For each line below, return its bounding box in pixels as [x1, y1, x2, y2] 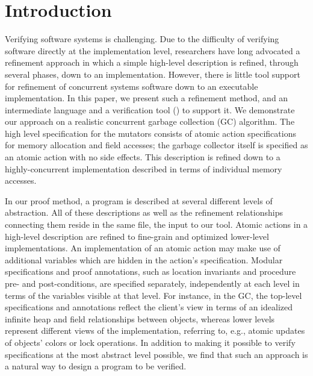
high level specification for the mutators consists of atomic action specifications [5, 127, 296, 139]
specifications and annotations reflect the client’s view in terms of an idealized [5, 301, 293, 313]
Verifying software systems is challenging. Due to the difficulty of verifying [5, 33, 279, 45]
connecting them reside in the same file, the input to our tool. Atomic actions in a [5, 218, 308, 231]
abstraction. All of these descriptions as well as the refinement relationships [5, 206, 283, 219]
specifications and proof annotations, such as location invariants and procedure [5, 265, 296, 278]
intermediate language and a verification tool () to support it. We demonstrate [5, 103, 295, 116]
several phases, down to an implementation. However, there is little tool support [5, 67, 300, 80]
